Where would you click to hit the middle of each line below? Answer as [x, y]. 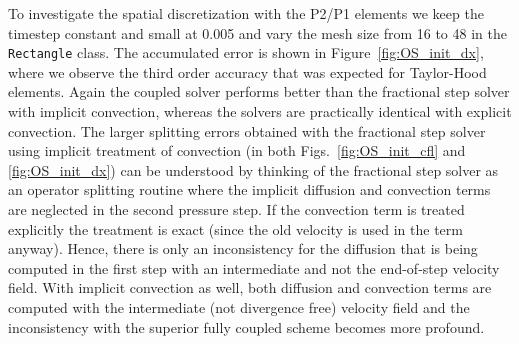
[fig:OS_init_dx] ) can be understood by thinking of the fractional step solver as [253, 169]
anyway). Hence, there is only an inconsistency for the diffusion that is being [243, 248]
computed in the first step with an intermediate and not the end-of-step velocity [254, 267]
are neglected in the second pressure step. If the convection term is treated [236, 209]
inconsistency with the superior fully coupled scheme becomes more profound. [246, 326]
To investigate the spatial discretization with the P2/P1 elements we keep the [246, 13]
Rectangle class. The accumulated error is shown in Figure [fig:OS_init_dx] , [246, 52]
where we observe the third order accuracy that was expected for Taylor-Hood [247, 71]
